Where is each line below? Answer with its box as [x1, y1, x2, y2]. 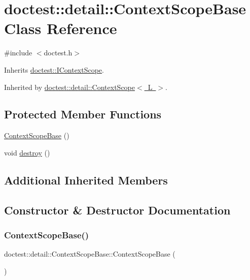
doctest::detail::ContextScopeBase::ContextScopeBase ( [4, 248, 175, 259]
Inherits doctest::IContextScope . [4, 64, 104, 75]
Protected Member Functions [4, 106, 162, 122]
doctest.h [44, 47, 73, 58]
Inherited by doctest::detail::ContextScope [4, 81, 135, 92]
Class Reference [4, 18, 117, 39]
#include [4, 47, 32, 58]
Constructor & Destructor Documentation [4, 202, 231, 217]
